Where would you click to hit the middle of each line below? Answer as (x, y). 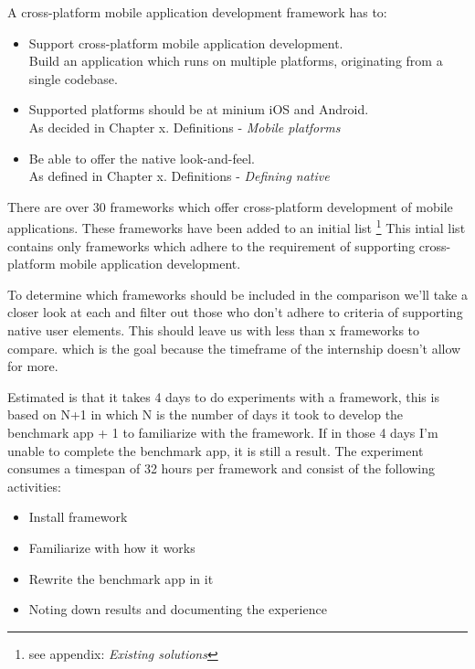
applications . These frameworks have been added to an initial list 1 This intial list (237, 226)
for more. (33, 366)
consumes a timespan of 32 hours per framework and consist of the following (222, 468)
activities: (34, 486)
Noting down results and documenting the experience (178, 609)
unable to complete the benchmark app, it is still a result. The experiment (216, 450)
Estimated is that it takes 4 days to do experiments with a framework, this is (223, 396)
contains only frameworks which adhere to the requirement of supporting (211, 245)
